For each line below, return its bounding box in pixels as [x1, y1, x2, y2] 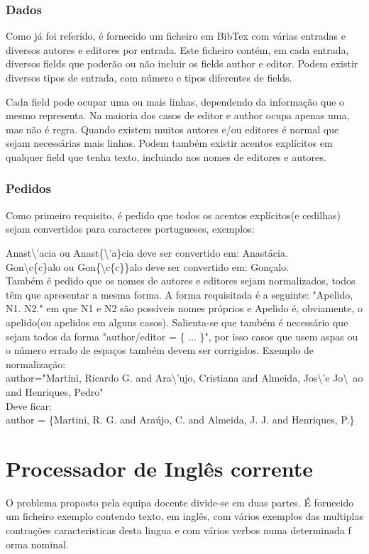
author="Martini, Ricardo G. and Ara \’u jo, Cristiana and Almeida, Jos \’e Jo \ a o [6, 370, 363, 385]
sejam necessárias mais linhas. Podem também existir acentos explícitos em [6, 135, 333, 150]
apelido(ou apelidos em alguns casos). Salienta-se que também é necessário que [6, 314, 348, 329]
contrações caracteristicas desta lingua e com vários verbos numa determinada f [6, 523, 351, 537]
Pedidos [6, 179, 51, 197]
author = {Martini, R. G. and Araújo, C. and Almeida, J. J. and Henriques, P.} [6, 412, 355, 427]
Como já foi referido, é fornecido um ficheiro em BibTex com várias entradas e [6, 28, 346, 43]
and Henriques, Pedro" [6, 384, 104, 399]
